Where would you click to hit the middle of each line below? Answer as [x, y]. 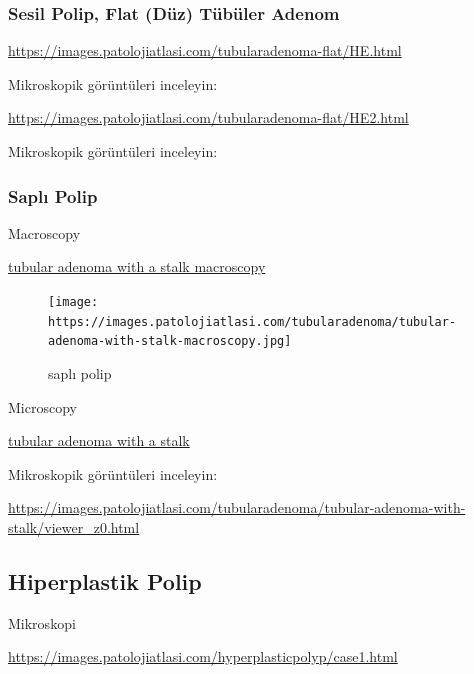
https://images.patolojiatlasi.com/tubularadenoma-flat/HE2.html [208, 117]
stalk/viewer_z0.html [74, 526]
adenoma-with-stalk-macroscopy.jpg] [170, 341]
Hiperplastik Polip [105, 580]
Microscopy [42, 406]
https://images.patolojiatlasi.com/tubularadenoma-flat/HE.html [205, 50]
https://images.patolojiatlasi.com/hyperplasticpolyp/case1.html [203, 656]
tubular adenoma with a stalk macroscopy [137, 266]
